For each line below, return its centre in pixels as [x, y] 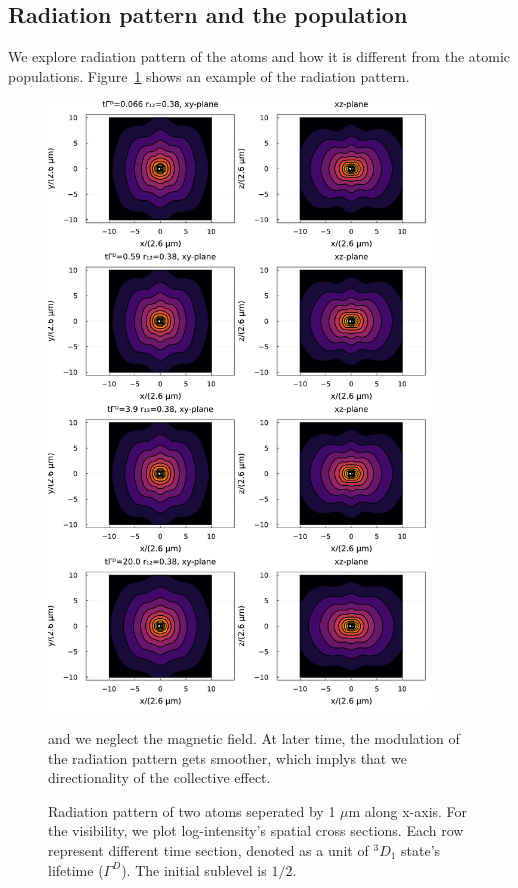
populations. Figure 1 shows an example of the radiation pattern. [209, 75]
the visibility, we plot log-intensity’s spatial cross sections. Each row [256, 830]
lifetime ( [76, 869]
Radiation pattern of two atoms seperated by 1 [192, 810]
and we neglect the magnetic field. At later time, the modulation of [254, 737]
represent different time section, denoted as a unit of [208, 849]
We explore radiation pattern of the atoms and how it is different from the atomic [259, 56]
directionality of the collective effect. [159, 777]
